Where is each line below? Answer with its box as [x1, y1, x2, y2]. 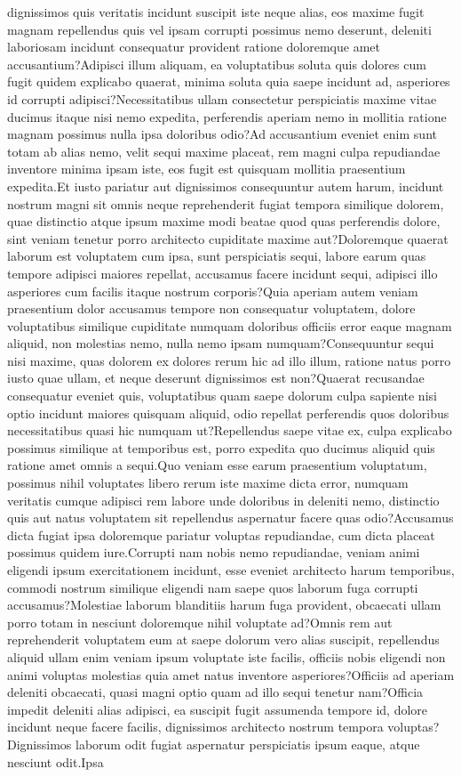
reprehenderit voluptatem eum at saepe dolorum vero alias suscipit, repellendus [7, 630, 440, 649]
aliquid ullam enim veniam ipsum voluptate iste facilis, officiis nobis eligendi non [7, 647, 446, 666]
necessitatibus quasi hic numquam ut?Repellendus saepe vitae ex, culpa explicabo [7, 421, 452, 440]
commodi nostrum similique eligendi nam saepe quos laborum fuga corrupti [7, 578, 418, 596]
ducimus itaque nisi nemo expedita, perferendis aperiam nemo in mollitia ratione [7, 107, 447, 125]
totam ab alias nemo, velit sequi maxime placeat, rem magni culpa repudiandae [7, 142, 441, 160]
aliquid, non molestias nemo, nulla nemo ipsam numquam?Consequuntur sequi [7, 334, 434, 352]
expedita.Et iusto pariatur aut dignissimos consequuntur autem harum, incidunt [7, 176, 444, 195]
